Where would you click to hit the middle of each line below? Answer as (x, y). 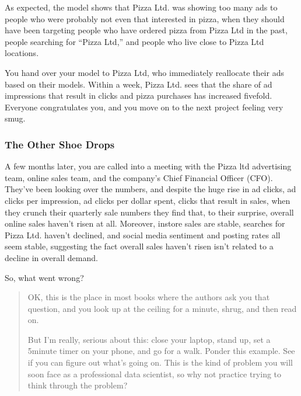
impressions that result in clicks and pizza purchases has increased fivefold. (139, 95)
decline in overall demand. (51, 257)
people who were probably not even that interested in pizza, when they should (145, 18)
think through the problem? (78, 385)
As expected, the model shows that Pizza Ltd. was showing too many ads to (141, 7)
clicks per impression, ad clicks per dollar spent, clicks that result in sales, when (148, 200)
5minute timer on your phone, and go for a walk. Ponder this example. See (161, 351)
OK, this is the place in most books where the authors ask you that (149, 297)
